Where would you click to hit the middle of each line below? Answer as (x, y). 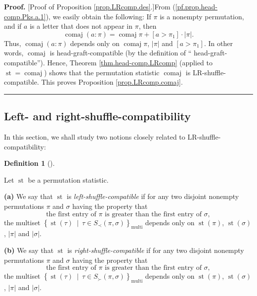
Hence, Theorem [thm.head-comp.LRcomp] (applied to (130, 62)
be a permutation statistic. (68, 179)
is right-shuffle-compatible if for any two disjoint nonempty (156, 250)
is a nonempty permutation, (202, 16)
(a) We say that (28, 196)
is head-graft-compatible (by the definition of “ (121, 53)
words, (14, 53)
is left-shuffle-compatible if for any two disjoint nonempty (153, 196)
